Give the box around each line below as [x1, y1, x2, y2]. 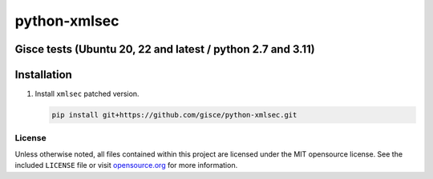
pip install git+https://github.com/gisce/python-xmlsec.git [51, 110, 297, 120]
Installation [14, 68, 72, 82]
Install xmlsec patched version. [34, 89, 140, 99]
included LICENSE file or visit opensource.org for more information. [14, 161, 238, 170]
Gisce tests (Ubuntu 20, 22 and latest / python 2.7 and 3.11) [14, 42, 316, 56]
